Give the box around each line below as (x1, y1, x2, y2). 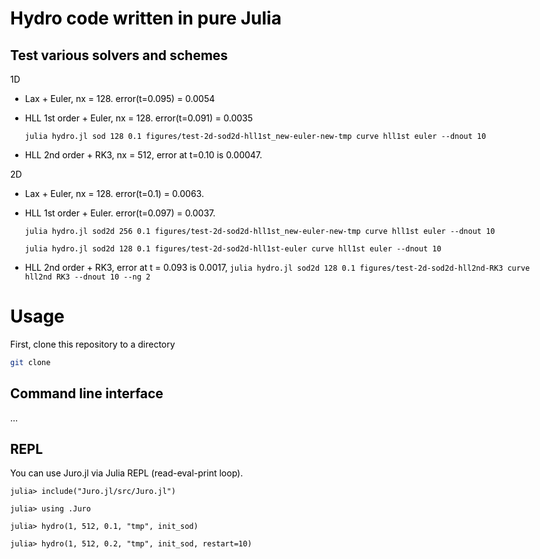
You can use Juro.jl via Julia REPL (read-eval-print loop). (10, 467, 244, 479)
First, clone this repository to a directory (10, 338, 176, 350)
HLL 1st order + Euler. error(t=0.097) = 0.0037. (24, 207, 216, 219)
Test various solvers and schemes (10, 47, 229, 64)
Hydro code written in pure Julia (10, 7, 282, 30)
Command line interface (10, 385, 164, 402)
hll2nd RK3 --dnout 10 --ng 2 (24, 272, 151, 282)
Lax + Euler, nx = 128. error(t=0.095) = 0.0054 (24, 93, 216, 104)
